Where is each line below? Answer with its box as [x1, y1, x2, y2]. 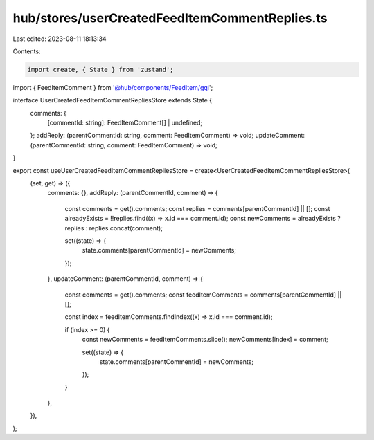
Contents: [12, 47, 41, 55]
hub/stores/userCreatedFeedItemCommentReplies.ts [12, 10, 328, 26]
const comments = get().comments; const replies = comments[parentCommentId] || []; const [64, 204, 330, 212]
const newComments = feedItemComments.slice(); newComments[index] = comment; [82, 336, 328, 344]
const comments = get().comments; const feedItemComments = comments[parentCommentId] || [64, 291, 342, 299]
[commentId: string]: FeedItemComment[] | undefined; [47, 118, 203, 127]
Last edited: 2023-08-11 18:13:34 [12, 35, 107, 43]
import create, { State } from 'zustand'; [27, 66, 174, 73]
